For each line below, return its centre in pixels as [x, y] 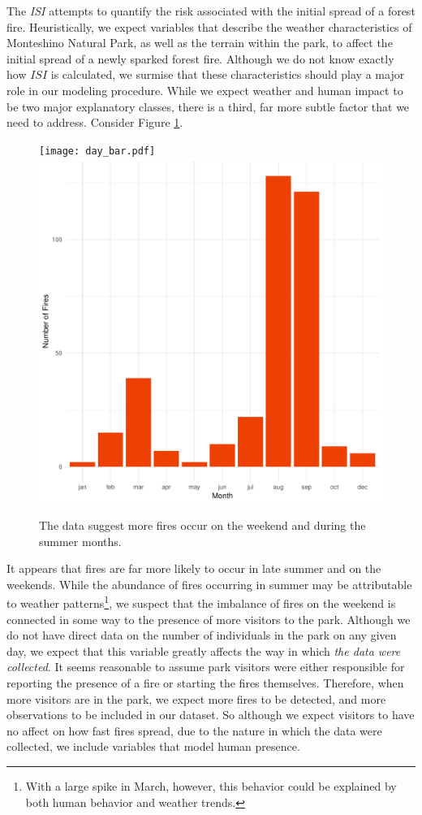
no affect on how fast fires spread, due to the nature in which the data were [194, 730]
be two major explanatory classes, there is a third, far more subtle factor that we [208, 106]
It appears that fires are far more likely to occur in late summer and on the [194, 568]
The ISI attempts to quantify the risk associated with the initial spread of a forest [211, 11]
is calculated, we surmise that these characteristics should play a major [228, 74]
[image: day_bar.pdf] [97, 151]
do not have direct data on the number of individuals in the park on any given [202, 635]
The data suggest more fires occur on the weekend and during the [202, 525]
